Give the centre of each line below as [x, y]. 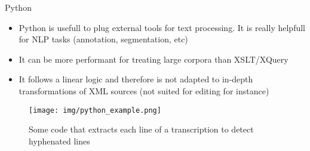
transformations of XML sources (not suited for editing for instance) [144, 90]
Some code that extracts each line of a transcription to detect [141, 129]
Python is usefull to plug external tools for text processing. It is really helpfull [162, 27]
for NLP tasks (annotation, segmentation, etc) [103, 39]
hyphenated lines [59, 141]
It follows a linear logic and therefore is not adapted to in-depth [136, 79]
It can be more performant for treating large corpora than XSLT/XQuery [154, 59]
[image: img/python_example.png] [95, 110]
